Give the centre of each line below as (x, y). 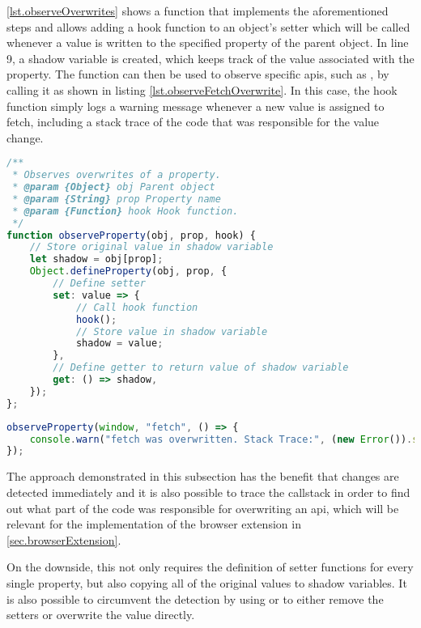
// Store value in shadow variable (172, 331)
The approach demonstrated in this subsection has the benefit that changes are (203, 476)
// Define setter (99, 284)
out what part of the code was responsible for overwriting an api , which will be (203, 508)
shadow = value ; (119, 344)
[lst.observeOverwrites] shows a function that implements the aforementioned (198, 11)
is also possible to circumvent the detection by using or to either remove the (195, 598)
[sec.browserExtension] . (64, 539)
